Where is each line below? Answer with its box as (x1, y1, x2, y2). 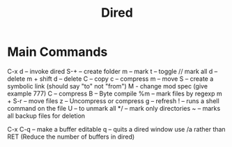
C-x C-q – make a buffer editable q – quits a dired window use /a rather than (7, 125, 226, 133)
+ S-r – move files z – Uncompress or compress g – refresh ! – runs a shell (7, 96, 219, 105)
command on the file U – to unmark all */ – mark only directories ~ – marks (7, 104, 221, 112)
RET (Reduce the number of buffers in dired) (7, 132, 135, 141)
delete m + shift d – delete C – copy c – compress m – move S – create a (7, 75, 214, 83)
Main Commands (7, 44, 108, 60)
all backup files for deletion (7, 111, 86, 120)
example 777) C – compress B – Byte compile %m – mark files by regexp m (7, 89, 222, 98)
